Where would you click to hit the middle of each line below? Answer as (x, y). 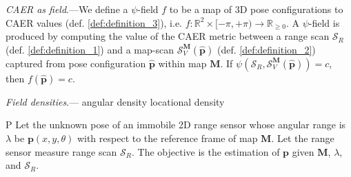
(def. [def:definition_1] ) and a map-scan (90, 49)
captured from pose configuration (76, 63)
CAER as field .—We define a (67, 9)
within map (182, 63)
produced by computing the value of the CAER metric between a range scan (168, 36)
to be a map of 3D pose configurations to (256, 9)
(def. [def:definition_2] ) (266, 49)
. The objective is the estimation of (206, 151)
